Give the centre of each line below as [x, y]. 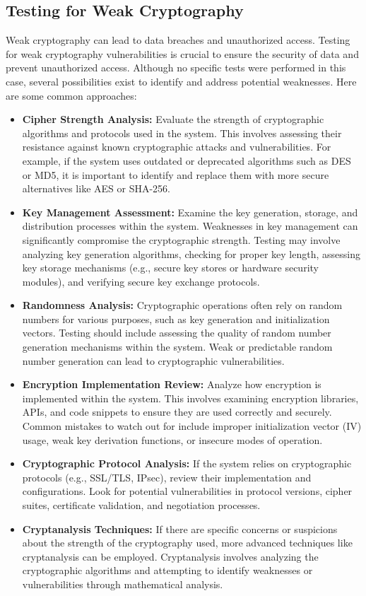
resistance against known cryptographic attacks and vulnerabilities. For [177, 147]
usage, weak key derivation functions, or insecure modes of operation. [172, 439]
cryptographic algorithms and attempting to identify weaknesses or [167, 570]
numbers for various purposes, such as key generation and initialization [176, 319]
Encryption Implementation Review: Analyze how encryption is [172, 384]
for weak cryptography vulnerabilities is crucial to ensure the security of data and [182, 53]
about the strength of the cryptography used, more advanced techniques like [187, 543]
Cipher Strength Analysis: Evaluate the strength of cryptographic [173, 119]
